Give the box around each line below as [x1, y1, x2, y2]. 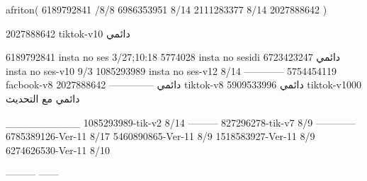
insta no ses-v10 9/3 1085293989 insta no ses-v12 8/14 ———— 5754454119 [6, 63, 337, 78]
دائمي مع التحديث [6, 90, 80, 105]
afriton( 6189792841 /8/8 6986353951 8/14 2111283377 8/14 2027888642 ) [6, 2, 327, 16]
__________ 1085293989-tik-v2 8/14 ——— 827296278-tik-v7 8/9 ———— [6, 115, 356, 129]
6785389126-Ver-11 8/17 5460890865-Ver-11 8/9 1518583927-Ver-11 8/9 [6, 129, 315, 144]
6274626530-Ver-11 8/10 [6, 142, 111, 157]
